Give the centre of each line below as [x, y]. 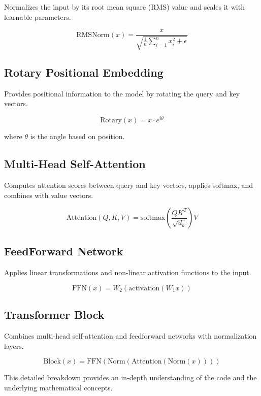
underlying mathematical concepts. [58, 387]
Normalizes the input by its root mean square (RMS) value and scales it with [124, 7]
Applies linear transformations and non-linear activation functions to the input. [128, 272]
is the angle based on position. [77, 136]
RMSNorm [93, 35]
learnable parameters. [38, 16]
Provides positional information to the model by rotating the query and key [122, 93]
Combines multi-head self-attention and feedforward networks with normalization [130, 336]
